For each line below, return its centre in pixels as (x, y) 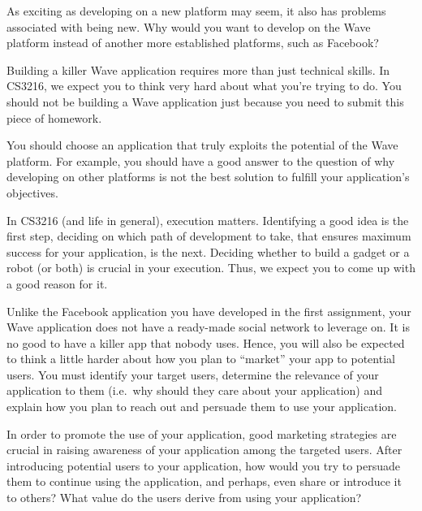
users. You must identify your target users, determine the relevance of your (193, 374)
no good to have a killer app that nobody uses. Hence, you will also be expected (206, 342)
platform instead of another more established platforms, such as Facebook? (193, 43)
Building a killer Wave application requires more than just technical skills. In (198, 69)
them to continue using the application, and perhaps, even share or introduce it (204, 481)
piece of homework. (54, 117)
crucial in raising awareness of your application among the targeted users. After (205, 450)
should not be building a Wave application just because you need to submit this (205, 101)
